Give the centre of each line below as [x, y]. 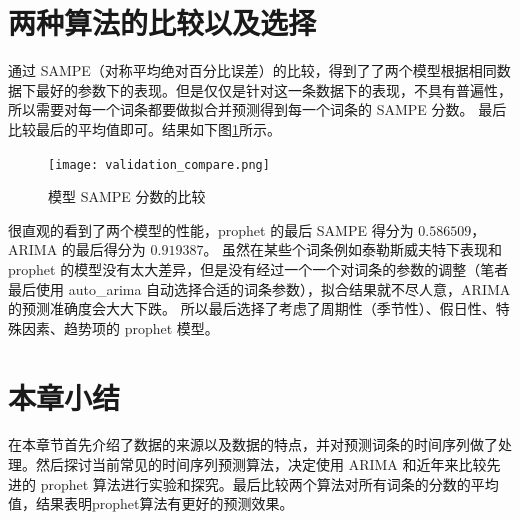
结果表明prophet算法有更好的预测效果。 [164, 503]
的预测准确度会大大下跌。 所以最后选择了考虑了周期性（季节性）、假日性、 [252, 308]
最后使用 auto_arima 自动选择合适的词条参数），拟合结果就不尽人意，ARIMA [259, 288]
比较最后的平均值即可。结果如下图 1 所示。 [144, 128]
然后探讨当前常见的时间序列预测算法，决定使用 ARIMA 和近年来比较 [261, 464]
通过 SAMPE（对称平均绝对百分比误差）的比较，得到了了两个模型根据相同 [252, 70]
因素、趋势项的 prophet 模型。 [120, 327]
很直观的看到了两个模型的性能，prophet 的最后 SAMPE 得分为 [211, 229]
